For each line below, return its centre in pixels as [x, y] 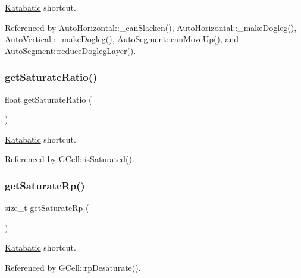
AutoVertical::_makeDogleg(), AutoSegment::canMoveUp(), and [122, 39]
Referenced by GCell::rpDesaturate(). [73, 267]
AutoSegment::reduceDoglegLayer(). [70, 50]
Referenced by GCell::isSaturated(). [70, 159]
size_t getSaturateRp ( [47, 208]
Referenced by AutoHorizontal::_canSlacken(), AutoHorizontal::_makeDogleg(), [151, 27]
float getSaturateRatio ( [48, 99]
